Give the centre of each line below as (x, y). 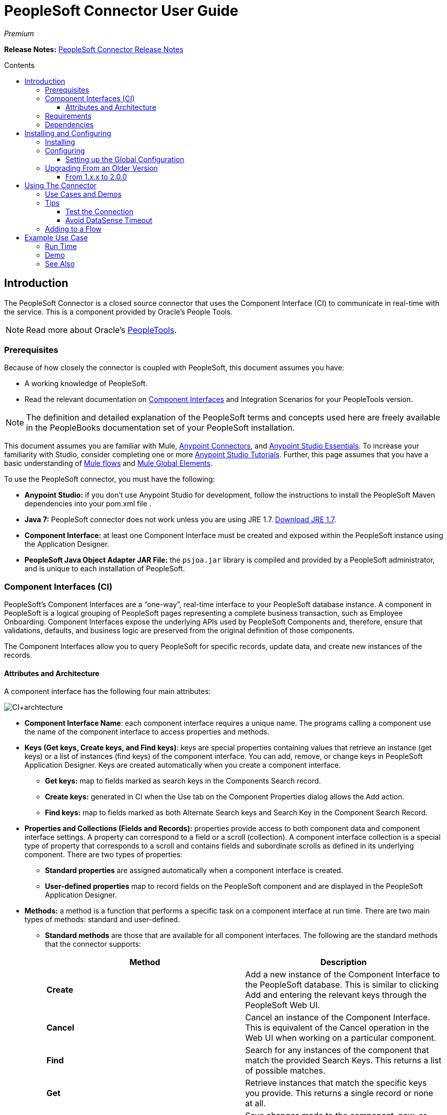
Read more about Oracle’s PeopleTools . (101, 330)
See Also (60, 263)
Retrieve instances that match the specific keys (336, 1083)
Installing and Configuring (68, 133)
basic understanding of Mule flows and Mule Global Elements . (108, 463)
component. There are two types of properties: (103, 855)
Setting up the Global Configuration (125, 159)
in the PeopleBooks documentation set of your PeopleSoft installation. (160, 428)
